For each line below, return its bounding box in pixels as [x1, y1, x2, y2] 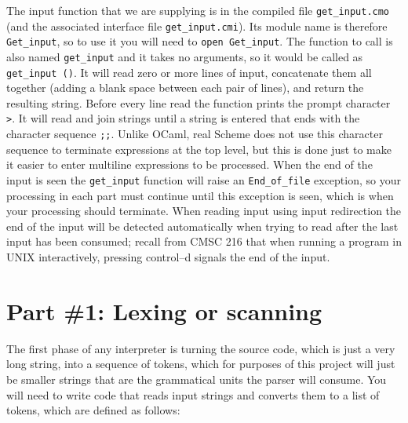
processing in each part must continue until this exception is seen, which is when [6, 187, 394, 203]
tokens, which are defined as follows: [6, 402, 180, 418]
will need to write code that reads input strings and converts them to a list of [6, 386, 380, 403]
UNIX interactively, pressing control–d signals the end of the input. [6, 249, 330, 264]
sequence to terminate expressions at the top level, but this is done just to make [6, 140, 392, 157]
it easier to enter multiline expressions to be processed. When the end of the [6, 156, 373, 173]
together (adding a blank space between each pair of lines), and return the [6, 79, 364, 96]
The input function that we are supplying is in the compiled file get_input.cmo [6, 2, 390, 18]
